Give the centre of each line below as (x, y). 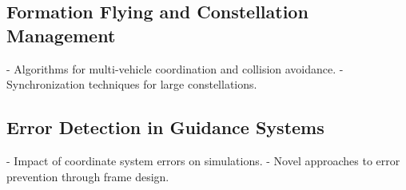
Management (61, 35)
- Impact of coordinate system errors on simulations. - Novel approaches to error (203, 160)
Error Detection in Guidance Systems (165, 127)
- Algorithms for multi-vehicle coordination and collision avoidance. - (175, 68)
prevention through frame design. (88, 176)
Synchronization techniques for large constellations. (132, 84)
